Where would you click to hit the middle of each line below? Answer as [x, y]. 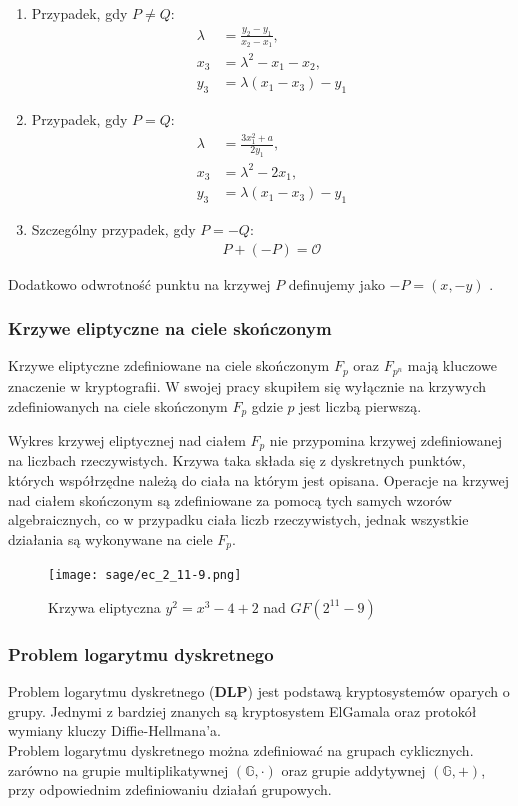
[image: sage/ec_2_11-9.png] [145, 575]
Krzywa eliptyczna [104, 606]
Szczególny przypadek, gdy [113, 229]
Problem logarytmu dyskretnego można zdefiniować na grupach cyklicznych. [241, 749]
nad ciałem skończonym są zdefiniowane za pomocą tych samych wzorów [230, 499]
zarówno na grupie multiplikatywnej [118, 769]
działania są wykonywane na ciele [110, 538]
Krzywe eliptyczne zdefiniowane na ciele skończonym [169, 365]
